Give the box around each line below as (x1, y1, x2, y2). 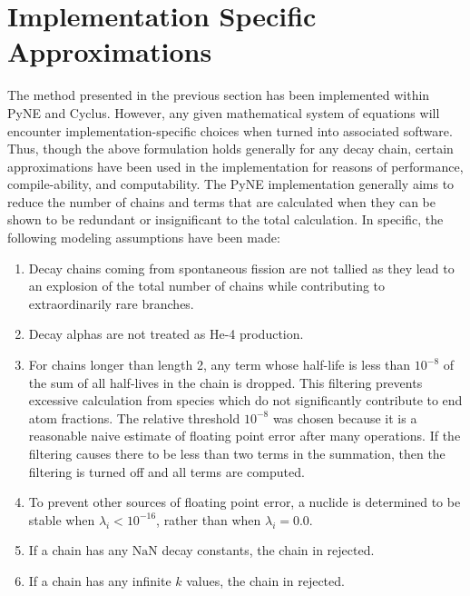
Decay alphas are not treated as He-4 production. (28, 324, 304, 343)
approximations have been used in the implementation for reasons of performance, (7, 156, 464, 175)
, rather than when (156, 510, 261, 529)
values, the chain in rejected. (186, 571, 345, 590)
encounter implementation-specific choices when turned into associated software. (7, 121, 453, 140)
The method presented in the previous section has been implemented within (7, 85, 430, 104)
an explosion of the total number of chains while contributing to (28, 276, 386, 295)
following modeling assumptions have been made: (7, 228, 280, 247)
